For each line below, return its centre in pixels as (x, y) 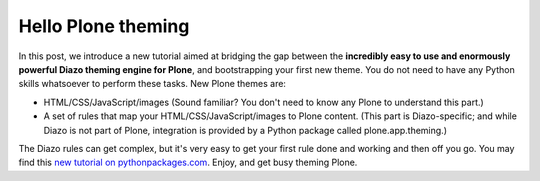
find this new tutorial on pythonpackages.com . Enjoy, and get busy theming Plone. (188, 162)
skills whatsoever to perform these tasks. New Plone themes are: (152, 84)
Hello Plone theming (104, 26)
